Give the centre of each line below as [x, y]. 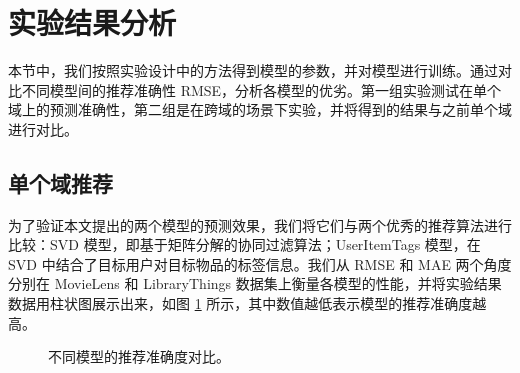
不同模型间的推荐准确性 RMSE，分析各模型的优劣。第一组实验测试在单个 [261, 89]
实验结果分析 [92, 22]
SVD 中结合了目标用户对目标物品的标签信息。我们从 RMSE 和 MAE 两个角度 [260, 263]
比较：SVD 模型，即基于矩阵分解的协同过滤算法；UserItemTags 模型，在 [244, 244]
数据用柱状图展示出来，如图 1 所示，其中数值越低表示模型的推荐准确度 [240, 303]
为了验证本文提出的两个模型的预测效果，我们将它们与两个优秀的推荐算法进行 [260, 224]
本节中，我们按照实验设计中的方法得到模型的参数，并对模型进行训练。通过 [253, 70]
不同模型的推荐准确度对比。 [139, 356]
